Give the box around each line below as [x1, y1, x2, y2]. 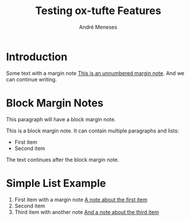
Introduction [6, 50, 68, 63]
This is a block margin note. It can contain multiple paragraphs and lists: [6, 127, 179, 134]
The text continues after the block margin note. [6, 156, 119, 163]
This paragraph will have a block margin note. [6, 115, 116, 123]
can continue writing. [6, 76, 57, 83]
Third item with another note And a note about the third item [14, 208, 159, 215]
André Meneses [79, 23, 118, 30]
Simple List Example [6, 176, 106, 190]
